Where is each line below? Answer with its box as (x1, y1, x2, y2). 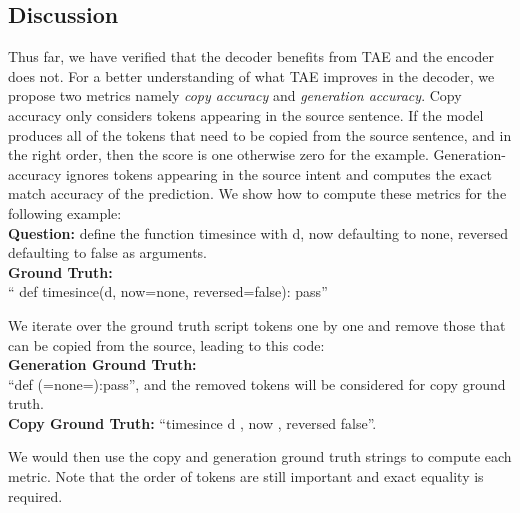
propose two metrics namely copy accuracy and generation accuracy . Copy (8, 85, 462, 106)
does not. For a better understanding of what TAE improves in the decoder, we (8, 65, 495, 86)
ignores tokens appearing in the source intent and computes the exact (65, 163, 492, 184)
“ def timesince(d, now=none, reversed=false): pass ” (8, 281, 328, 302)
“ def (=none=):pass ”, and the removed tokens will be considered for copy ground (8, 373, 506, 394)
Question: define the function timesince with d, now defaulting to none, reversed (8, 222, 509, 243)
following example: (8, 202, 122, 223)
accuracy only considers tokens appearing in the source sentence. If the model (8, 104, 484, 125)
